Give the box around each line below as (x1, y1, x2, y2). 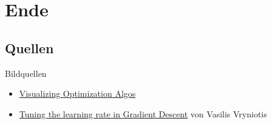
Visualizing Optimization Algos (19, 87, 136, 100)
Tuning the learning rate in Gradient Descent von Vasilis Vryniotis (19, 107, 267, 120)
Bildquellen (5, 67, 47, 79)
